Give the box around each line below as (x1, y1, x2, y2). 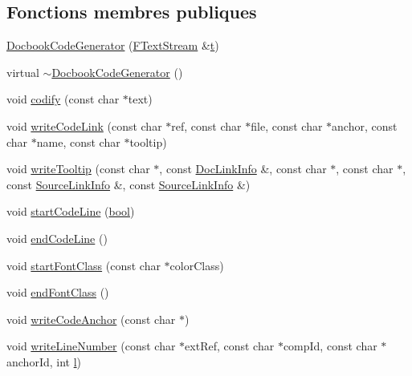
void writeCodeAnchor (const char (6, 310, 176, 327)
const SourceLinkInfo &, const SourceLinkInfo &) (6, 176, 251, 192)
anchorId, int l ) (6, 353, 82, 370)
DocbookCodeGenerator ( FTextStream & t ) (6, 37, 219, 54)
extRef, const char (185, 338, 275, 354)
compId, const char (283, 338, 377, 354)
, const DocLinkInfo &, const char (159, 160, 327, 177)
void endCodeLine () (6, 229, 108, 246)
